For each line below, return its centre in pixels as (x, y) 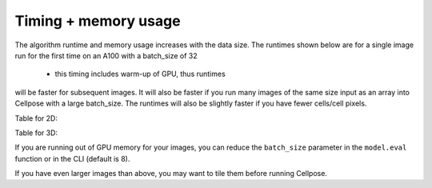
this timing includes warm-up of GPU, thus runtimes (140, 74)
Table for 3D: (36, 133)
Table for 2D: (36, 118)
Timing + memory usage (98, 21)
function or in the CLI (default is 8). (72, 158)
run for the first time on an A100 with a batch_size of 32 (106, 55)
